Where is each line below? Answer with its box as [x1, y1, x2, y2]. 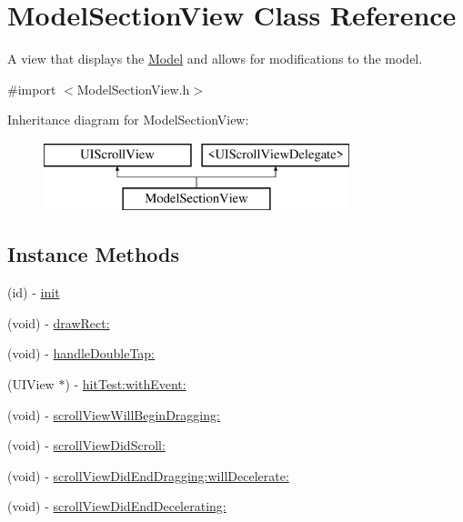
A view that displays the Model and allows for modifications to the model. [7, 49, 423, 68]
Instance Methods [7, 240, 179, 268]
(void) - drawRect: [7, 313, 110, 332]
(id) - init [7, 283, 60, 302]
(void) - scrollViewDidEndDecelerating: [7, 497, 226, 516]
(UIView [7, 375, 55, 394]
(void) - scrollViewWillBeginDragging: [7, 405, 220, 424]
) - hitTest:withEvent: [65, 375, 186, 394]
